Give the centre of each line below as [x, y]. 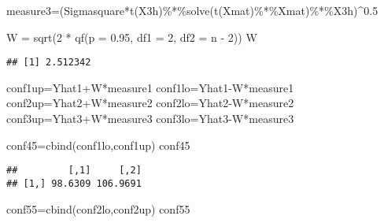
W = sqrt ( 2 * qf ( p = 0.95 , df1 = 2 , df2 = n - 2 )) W [132, 37]
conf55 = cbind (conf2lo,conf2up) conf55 [98, 208]
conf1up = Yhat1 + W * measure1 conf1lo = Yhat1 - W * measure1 [150, 87]
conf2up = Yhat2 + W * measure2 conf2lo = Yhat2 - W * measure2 [150, 103]
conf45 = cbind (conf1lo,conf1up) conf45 [98, 145]
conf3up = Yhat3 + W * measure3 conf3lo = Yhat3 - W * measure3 [150, 119]
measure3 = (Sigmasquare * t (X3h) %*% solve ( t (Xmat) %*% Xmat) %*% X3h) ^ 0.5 [192, 10]
